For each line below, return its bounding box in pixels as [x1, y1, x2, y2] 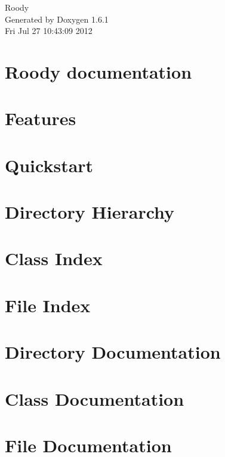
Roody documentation [5, 59, 192, 83]
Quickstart [5, 153, 94, 177]
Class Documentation [5, 386, 184, 411]
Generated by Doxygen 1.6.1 [5, 13, 109, 25]
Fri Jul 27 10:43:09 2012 [5, 24, 93, 37]
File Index [5, 293, 91, 317]
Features [5, 106, 76, 130]
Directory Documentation [5, 340, 221, 364]
